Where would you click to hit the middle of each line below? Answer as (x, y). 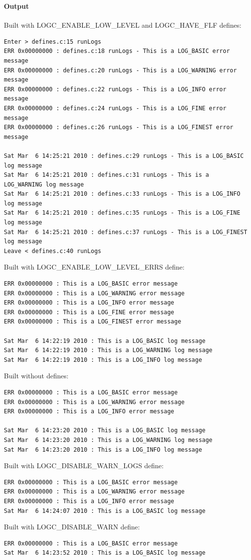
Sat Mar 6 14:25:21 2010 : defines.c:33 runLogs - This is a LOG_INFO (122, 194)
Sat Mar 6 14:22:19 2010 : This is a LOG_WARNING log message (108, 350)
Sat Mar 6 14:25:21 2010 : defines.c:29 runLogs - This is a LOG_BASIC (124, 156)
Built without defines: (36, 376)
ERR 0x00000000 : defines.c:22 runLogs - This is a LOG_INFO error (115, 89)
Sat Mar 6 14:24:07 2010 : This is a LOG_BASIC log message (105, 511)
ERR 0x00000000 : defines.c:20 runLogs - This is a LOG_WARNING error (120, 70)
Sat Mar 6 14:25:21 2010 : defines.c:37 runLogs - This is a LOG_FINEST (126, 232)
